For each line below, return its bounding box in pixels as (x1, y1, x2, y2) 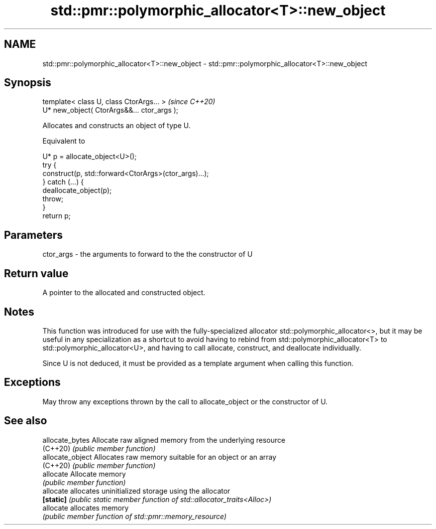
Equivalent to (42, 137, 85, 146)
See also (4, 414, 47, 427)
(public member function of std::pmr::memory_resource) (42, 512, 227, 521)
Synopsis (4, 76, 51, 89)
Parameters (4, 228, 63, 241)
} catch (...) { (42, 177, 84, 186)
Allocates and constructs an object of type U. (42, 121, 191, 130)
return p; (42, 211, 71, 220)
